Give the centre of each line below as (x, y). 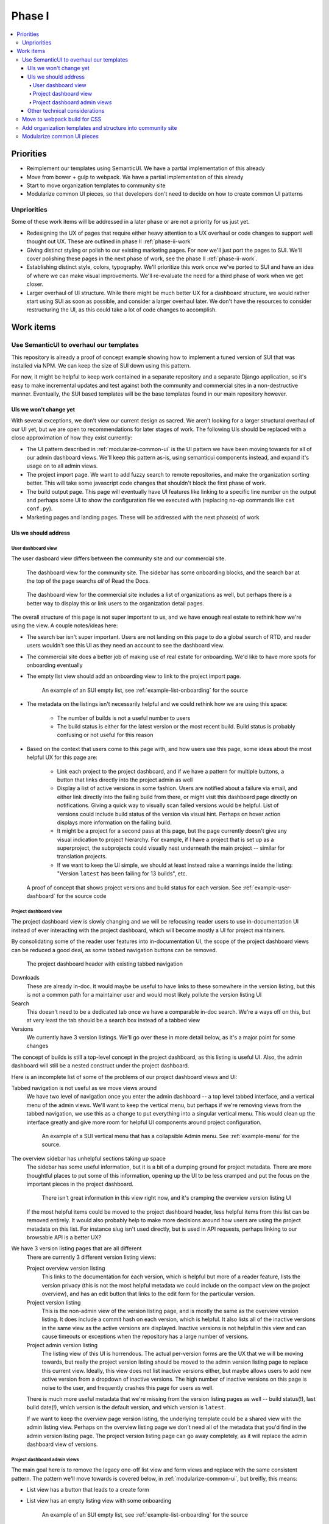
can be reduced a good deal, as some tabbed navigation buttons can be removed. (114, 950)
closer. (35, 284)
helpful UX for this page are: (62, 757)
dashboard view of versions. (62, 1444)
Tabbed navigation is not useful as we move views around (84, 1088)
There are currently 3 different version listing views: (91, 1257)
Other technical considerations (66, 111)
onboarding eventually (55, 665)
